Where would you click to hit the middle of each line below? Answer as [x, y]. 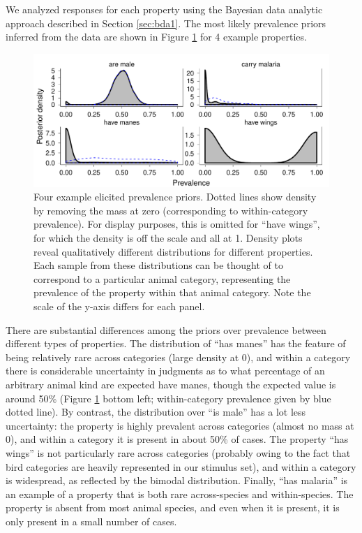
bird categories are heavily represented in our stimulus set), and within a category [181, 466]
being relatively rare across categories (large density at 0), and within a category [178, 357]
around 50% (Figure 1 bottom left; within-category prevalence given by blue [168, 398]
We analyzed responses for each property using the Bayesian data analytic [164, 9]
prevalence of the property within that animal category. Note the [172, 292]
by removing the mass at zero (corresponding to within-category [171, 210]
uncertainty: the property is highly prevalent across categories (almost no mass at [180, 425]
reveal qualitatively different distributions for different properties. [173, 251]
